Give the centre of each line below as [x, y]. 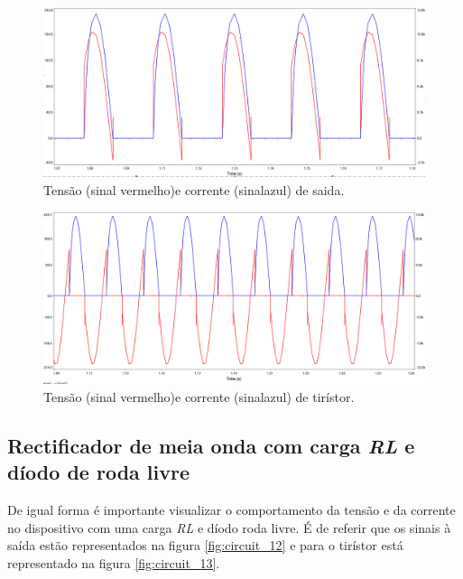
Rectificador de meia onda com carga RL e [211, 446]
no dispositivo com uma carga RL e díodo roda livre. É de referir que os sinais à [229, 527]
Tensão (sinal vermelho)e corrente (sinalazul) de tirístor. [199, 397]
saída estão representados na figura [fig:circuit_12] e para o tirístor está [205, 545]
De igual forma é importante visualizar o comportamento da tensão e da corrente [231, 510]
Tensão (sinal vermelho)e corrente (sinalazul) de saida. [194, 189]
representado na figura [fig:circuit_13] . [114, 563]
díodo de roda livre [98, 472]
